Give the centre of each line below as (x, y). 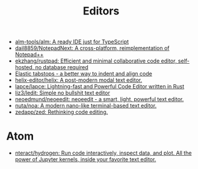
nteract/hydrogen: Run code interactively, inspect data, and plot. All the (103, 153)
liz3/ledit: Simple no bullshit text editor (62, 93)
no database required (62, 67)
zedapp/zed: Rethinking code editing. (61, 112)
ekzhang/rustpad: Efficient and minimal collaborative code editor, (96, 61)
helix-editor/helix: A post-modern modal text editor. (79, 80)
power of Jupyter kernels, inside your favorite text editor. (85, 159)
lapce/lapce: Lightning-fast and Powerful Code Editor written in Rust (100, 87)
